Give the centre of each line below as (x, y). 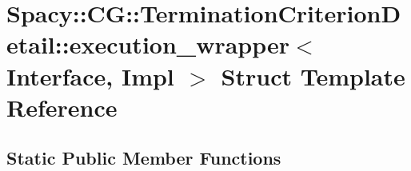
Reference (62, 107)
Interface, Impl (90, 76)
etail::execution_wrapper (148, 44)
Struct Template (313, 76)
